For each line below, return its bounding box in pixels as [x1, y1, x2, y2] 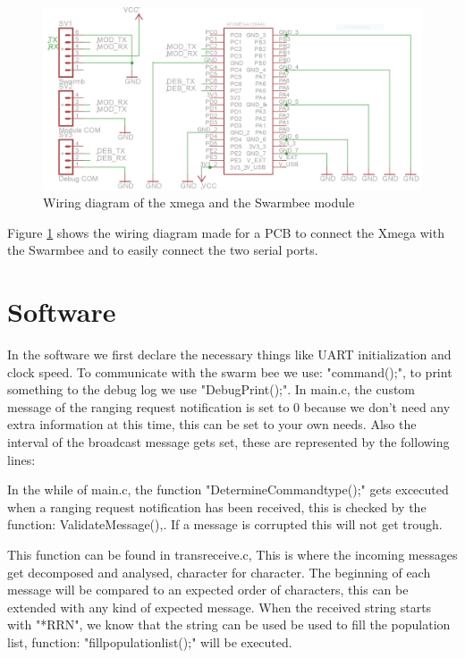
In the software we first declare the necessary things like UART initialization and [7, 345, 452, 364]
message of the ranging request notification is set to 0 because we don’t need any [7, 397, 451, 416]
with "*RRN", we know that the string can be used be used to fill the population [7, 615, 451, 634]
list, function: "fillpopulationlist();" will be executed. [7, 632, 292, 651]
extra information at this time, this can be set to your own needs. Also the [7, 415, 417, 434]
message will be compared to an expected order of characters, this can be [7, 580, 409, 599]
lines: [7, 450, 36, 468]
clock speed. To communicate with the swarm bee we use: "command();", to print [7, 362, 452, 381]
